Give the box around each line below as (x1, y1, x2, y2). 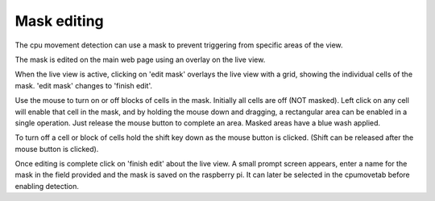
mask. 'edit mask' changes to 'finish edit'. (14, 80, 153, 90)
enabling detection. (14, 181, 80, 191)
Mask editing (14, 12, 104, 30)
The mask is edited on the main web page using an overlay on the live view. (14, 55, 266, 64)
